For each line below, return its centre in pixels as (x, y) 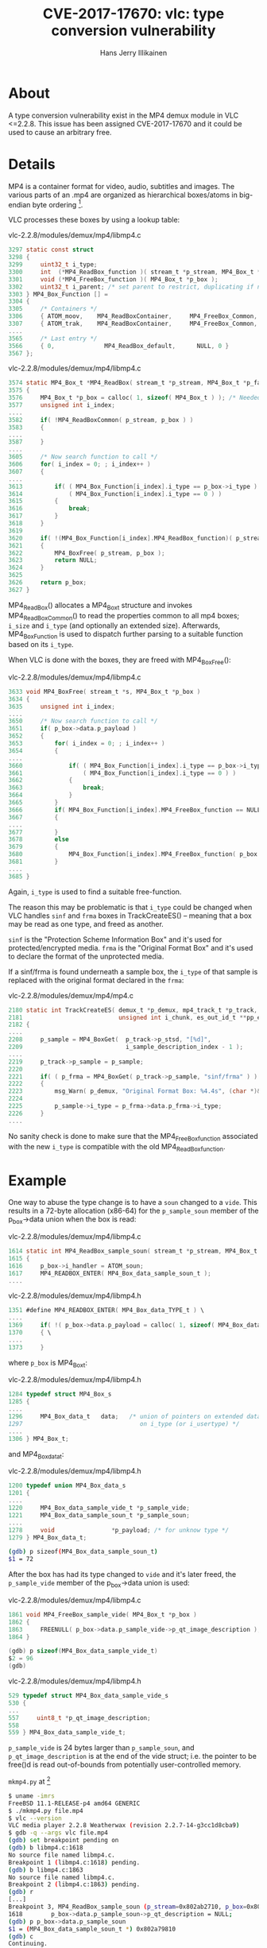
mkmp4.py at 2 (29, 1781)
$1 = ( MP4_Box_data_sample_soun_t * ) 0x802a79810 (92, 1929)
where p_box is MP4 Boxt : (48, 1363)
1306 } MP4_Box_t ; (39, 1439)
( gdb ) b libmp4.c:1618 (46, 1848)
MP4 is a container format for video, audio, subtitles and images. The (122, 186)
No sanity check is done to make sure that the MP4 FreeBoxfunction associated (133, 1137)
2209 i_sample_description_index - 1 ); (126, 1047)
